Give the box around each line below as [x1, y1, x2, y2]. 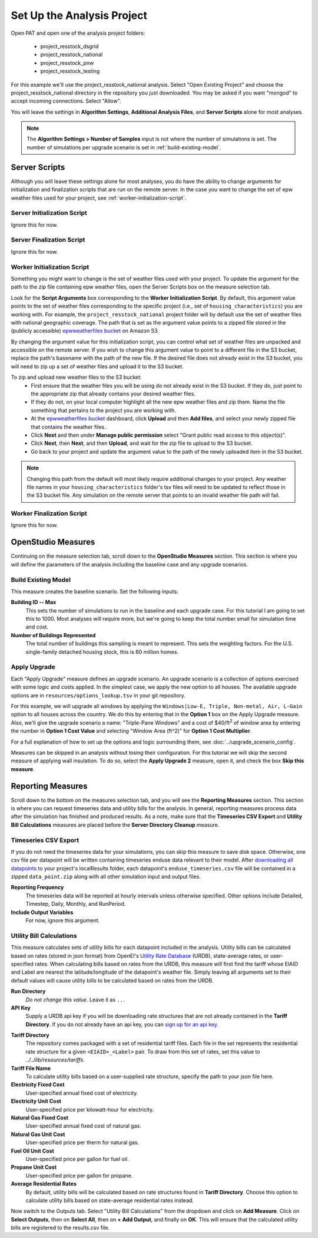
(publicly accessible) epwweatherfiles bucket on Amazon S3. [11, 327, 159, 335]
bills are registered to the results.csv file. [11, 1224, 110, 1232]
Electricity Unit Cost [11, 1098, 61, 1105]
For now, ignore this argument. [25, 917, 100, 924]
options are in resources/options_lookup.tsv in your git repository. [11, 692, 185, 699]
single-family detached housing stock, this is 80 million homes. [25, 648, 179, 655]
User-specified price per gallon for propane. [25, 1172, 133, 1179]
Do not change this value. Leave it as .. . [25, 996, 125, 1003]
